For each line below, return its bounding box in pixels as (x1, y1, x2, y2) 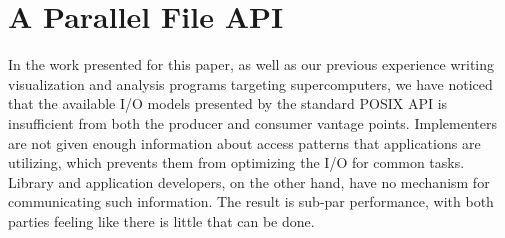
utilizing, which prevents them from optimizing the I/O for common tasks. (8, 152, 465, 173)
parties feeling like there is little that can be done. (8, 210, 315, 231)
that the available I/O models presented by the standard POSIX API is (8, 93, 448, 114)
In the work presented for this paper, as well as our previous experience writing (8, 54, 495, 75)
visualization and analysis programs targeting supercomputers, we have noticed (8, 73, 493, 94)
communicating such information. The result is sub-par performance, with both (8, 191, 494, 212)
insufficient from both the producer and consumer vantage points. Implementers (8, 112, 497, 133)
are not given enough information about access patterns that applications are (8, 132, 481, 153)
